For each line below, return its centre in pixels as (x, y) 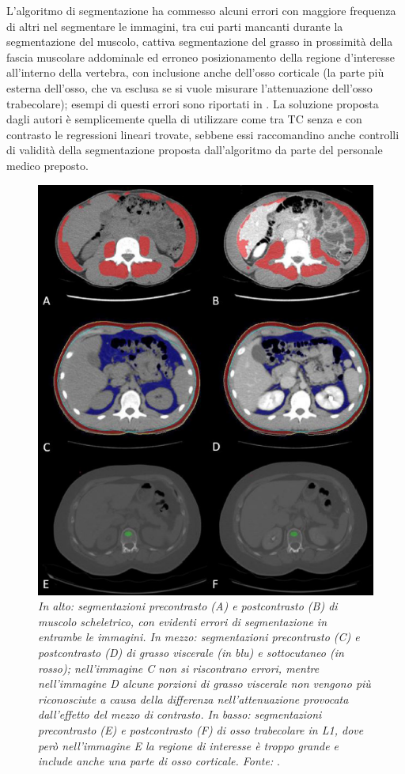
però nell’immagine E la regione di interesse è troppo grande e (189, 745)
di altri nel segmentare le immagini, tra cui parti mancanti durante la (175, 26)
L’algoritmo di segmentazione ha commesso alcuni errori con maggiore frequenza (201, 10)
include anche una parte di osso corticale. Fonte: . (159, 761)
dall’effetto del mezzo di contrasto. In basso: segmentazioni (180, 714)
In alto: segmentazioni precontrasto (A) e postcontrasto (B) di (188, 606)
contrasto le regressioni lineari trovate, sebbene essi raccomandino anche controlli (203, 134)
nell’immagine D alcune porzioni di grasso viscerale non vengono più (204, 683)
